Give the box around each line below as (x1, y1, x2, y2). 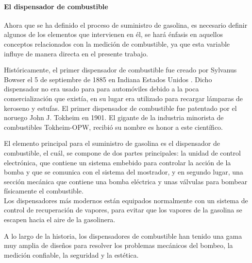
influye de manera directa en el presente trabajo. (4, 48, 148, 58)
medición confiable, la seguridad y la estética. (4, 249, 139, 260)
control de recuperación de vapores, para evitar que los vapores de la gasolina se (4, 205, 242, 215)
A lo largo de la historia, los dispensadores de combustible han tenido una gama (4, 230, 242, 241)
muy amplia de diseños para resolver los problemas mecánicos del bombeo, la (4, 240, 233, 250)
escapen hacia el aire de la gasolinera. (4, 214, 116, 225)
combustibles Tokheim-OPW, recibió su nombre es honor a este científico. (4, 122, 223, 132)
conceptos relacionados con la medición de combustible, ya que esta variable (4, 38, 230, 49)
